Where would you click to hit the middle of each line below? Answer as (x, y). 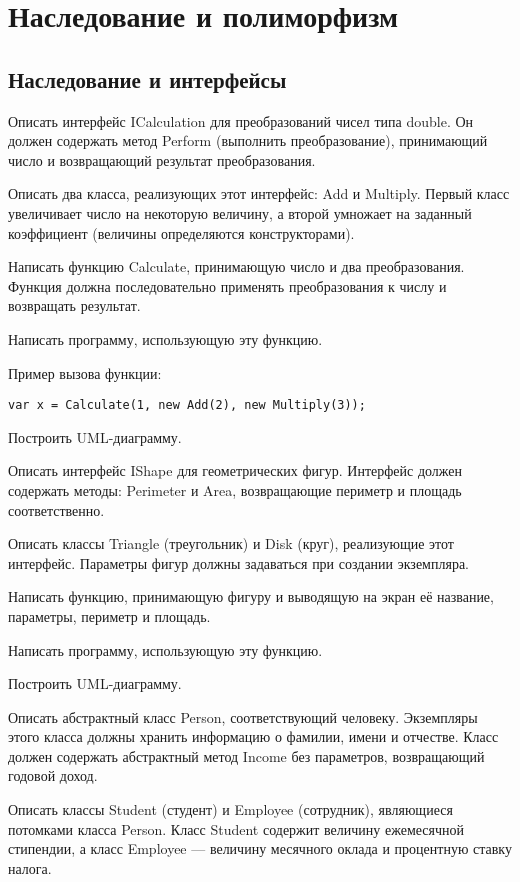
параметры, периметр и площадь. (109, 615)
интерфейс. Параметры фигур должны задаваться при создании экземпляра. (238, 562)
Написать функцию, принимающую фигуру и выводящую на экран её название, (251, 596)
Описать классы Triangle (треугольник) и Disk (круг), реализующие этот (231, 543)
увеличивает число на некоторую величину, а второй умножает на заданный (240, 212)
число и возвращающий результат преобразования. (162, 159)
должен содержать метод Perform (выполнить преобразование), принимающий (248, 140)
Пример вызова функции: (85, 372)
